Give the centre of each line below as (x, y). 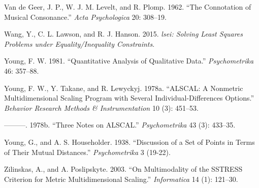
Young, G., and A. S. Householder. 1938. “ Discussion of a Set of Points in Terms (129, 142)
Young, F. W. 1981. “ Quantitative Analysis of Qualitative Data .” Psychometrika (129, 61)
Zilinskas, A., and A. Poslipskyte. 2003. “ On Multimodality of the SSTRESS (123, 169)
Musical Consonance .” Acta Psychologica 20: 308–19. (85, 17)
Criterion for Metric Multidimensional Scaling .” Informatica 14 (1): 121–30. (121, 179)
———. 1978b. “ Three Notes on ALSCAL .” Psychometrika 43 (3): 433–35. (120, 125)
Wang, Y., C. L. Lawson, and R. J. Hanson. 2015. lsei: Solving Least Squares (124, 34)
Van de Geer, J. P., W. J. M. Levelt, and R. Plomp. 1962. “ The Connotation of (128, 7)
